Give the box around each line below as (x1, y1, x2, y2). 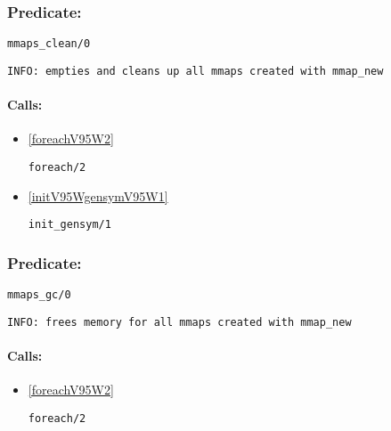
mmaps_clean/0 (7, 37, 91, 51)
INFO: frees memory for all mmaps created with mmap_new (7, 315, 352, 329)
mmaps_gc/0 (7, 289, 71, 302)
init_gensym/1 (28, 218, 111, 232)
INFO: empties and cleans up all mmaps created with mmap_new (7, 64, 384, 77)
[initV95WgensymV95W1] (28, 186, 168, 205)
